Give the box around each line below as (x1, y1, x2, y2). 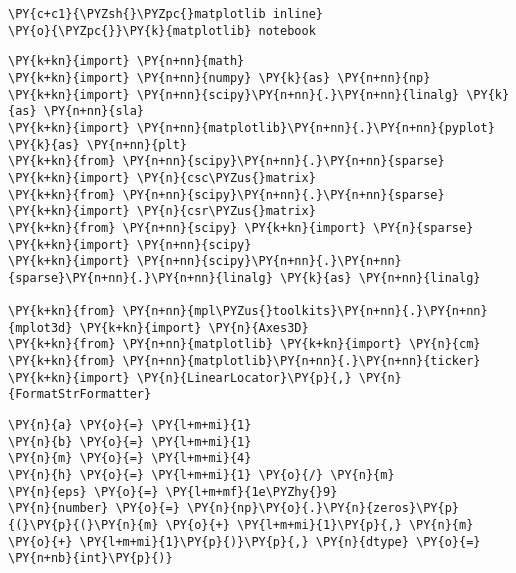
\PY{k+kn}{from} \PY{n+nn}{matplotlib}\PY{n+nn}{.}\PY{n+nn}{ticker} (8, 354, 481, 369)
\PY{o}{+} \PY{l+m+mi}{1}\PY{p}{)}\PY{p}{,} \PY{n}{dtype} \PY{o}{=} (8, 534, 481, 549)
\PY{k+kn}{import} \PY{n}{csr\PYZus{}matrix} (8, 204, 316, 219)
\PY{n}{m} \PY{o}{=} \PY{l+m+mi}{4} (8, 451, 252, 466)
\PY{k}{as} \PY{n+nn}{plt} (8, 137, 187, 152)
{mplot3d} (8, 320, 73, 335)
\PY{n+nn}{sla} (43, 104, 145, 119)
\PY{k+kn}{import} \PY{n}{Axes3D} (79, 320, 309, 335)
